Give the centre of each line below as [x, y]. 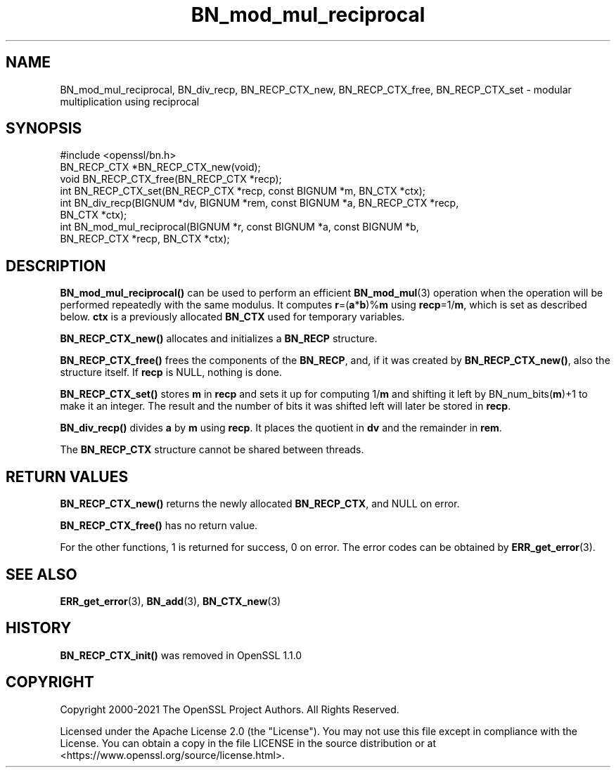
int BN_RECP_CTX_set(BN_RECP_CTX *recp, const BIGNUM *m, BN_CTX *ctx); [243, 191]
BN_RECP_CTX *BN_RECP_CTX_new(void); [160, 167]
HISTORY [39, 628]
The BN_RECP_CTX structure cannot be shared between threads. [212, 450]
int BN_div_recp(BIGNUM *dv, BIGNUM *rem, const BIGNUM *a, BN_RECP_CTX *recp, [259, 203]
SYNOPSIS [44, 129]
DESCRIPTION [56, 266]
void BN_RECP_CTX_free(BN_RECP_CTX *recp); [171, 179]
